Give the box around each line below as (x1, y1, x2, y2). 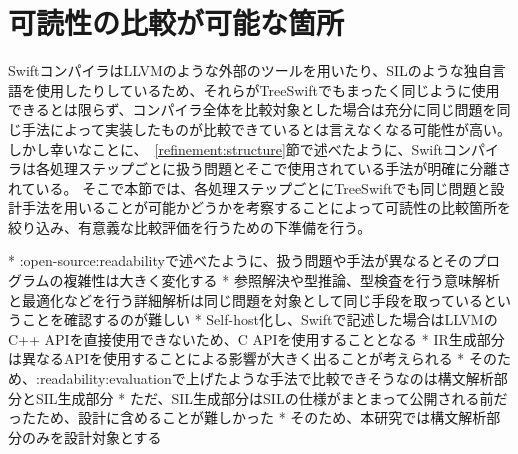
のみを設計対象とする (21, 426, 162, 447)
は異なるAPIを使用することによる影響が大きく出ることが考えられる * (8, 348, 465, 369)
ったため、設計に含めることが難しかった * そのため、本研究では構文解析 (8, 407, 487, 428)
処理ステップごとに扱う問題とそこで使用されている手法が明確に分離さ (49, 158, 512, 179)
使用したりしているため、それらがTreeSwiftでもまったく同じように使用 (35, 79, 500, 100)
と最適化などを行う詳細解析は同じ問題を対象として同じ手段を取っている (8, 289, 483, 310)
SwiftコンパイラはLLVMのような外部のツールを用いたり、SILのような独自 (8, 60, 492, 81)
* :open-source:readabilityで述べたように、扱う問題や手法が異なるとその (8, 250, 473, 271)
